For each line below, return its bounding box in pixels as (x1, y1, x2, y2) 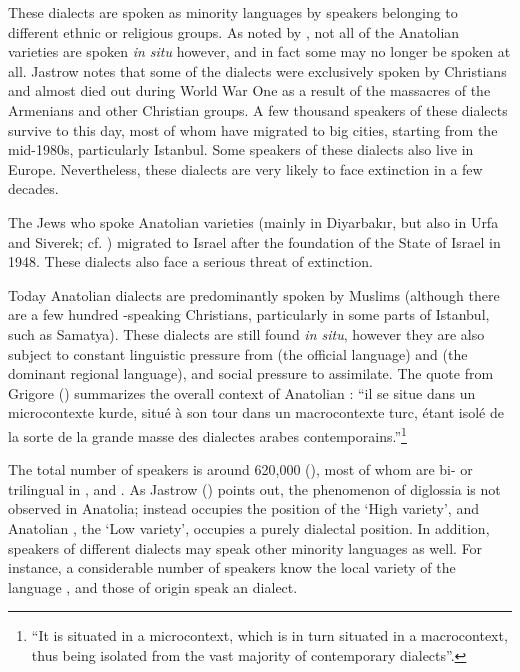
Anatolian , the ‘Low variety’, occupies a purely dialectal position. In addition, (8, 517, 490, 538)
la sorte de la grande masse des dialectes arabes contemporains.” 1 (8, 422, 407, 446)
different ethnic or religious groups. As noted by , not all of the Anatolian (8, 21, 460, 42)
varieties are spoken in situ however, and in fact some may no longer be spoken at (8, 41, 511, 62)
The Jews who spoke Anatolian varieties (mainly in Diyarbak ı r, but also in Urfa (8, 211, 499, 232)
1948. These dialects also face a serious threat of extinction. (8, 251, 373, 272)
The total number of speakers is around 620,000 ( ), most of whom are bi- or (8, 459, 473, 480)
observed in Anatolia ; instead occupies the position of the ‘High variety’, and (8, 498, 479, 519)
